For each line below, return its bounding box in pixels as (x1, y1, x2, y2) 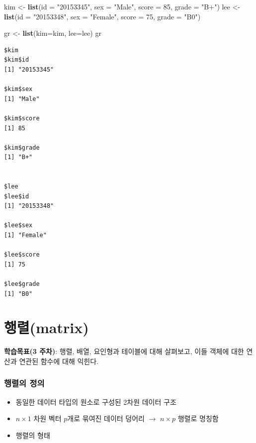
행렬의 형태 (15, 430, 50, 440)
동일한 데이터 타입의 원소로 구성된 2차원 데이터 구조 (15, 396, 176, 407)
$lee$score (4, 251, 40, 259)
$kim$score (4, 114, 40, 122)
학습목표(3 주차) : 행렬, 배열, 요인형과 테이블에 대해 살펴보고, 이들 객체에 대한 (4, 346, 244, 356)
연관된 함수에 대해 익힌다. (19, 355, 98, 366)
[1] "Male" (4, 95, 40, 102)
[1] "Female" (4, 232, 47, 239)
